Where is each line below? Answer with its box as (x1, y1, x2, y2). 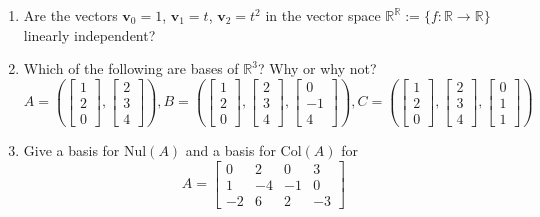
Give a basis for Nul (23, 139, 147, 160)
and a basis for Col (185, 139, 302, 160)
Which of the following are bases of (23, 58, 239, 79)
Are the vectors (23, 5, 118, 25)
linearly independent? (23, 24, 156, 45)
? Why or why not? (257, 58, 377, 79)
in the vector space (265, 5, 381, 25)
